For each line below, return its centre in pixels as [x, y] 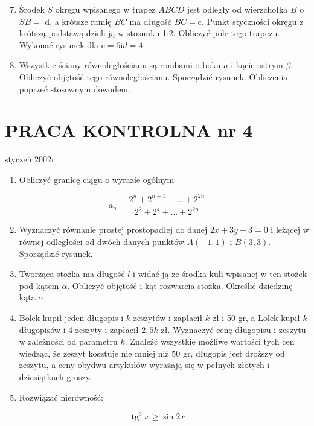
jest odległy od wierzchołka [237, 9]
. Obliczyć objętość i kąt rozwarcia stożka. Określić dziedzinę [180, 285]
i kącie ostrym [257, 65]
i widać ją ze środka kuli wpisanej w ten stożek [220, 274]
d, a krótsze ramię [78, 21]
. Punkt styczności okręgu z [253, 21]
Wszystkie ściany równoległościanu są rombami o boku [120, 65]
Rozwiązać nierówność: [61, 397]
